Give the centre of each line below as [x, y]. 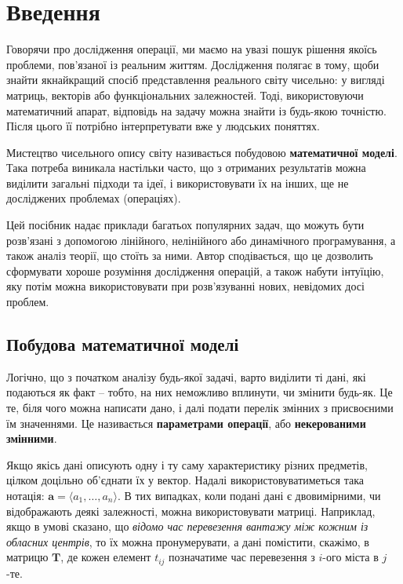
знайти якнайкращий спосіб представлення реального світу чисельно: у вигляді [196, 80]
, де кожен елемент [106, 557]
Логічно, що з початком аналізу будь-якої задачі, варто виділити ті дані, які [186, 376]
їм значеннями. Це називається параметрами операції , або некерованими [186, 423]
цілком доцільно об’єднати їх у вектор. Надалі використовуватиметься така [185, 480]
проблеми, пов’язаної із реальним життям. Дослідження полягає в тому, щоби [193, 64]
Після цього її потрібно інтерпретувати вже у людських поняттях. [163, 126]
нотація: [25, 495]
